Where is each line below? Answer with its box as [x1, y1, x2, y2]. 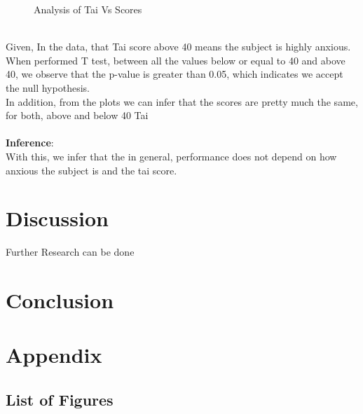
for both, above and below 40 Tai [6, 108, 149, 123]
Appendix [6, 340, 102, 369]
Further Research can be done [6, 244, 135, 259]
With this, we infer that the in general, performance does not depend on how [6, 149, 337, 163]
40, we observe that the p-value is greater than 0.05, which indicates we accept [6, 67, 343, 81]
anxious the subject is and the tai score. [6, 163, 177, 177]
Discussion [6, 204, 109, 233]
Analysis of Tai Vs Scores [34, 2, 142, 16]
